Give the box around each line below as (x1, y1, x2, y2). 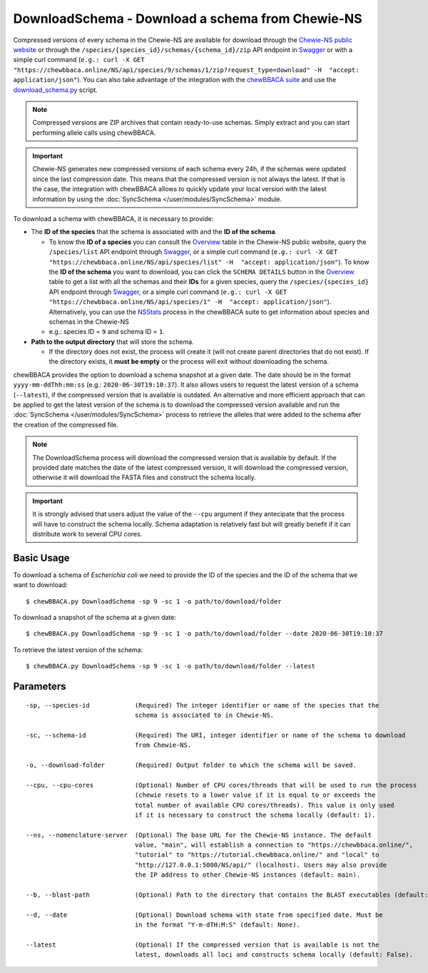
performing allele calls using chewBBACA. (32, 128, 156, 137)
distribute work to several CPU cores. (32, 529, 143, 538)
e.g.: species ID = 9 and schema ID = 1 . (49, 327, 165, 336)
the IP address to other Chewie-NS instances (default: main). (134, 871, 361, 879)
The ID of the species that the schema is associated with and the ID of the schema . (31, 228, 277, 236)
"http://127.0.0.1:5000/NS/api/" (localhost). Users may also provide (134, 860, 387, 869)
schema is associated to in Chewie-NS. (134, 711, 275, 719)
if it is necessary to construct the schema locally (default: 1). (134, 810, 376, 819)
